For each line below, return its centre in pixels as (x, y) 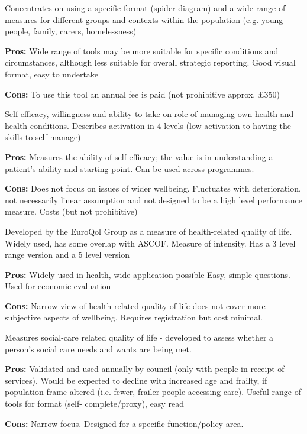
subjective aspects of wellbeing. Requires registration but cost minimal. (134, 317)
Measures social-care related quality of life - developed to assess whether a (139, 337)
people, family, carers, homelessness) (71, 31)
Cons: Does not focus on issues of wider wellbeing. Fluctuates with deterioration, (153, 188)
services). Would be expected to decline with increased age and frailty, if (136, 380)
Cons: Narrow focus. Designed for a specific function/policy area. (124, 423)
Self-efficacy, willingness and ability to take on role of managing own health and (149, 114)
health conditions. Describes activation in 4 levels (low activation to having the (148, 125)
